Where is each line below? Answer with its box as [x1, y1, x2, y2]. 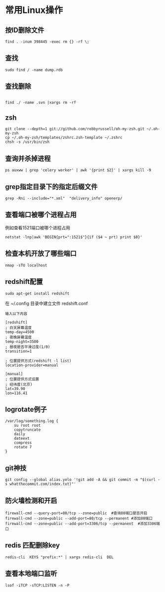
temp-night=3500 [5, 339, 39, 344]
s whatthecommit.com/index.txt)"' [5, 482, 77, 487]
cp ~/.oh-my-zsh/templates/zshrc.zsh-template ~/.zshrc [5, 135, 123, 140]
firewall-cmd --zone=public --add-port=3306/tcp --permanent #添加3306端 [5, 521, 160, 526]
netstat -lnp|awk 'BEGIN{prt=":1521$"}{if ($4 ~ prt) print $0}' [5, 234, 142, 240]
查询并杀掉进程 [5, 154, 51, 163]
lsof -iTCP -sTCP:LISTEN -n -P [5, 583, 70, 588]
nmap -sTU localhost [5, 263, 48, 268]
